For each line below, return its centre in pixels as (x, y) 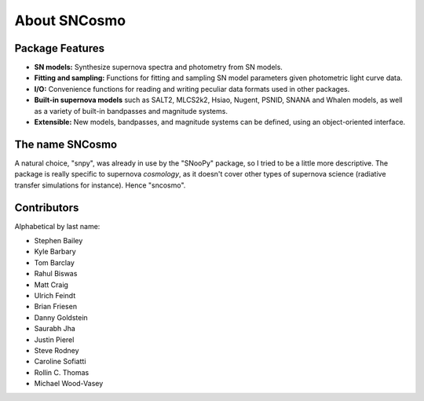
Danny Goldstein (61, 317)
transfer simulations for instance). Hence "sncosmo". (100, 185)
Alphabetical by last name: (57, 226)
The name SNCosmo (66, 144)
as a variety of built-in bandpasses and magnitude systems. (131, 111)
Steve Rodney (57, 350)
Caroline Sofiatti (60, 362)
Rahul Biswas (56, 274)
